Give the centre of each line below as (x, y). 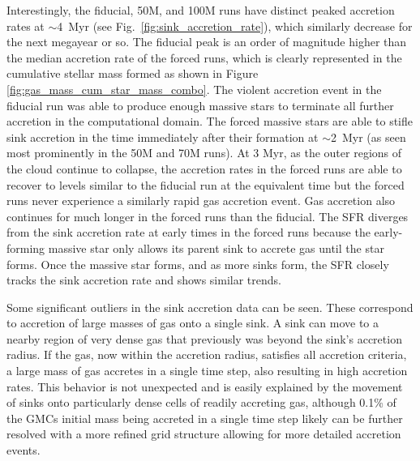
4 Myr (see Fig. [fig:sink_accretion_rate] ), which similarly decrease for (235, 26)
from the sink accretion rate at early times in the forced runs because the (189, 232)
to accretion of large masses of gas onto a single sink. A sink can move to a (193, 323)
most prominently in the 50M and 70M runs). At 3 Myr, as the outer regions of (204, 153)
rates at (26, 26)
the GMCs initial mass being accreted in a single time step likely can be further (205, 418)
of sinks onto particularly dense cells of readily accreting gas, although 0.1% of (201, 402)
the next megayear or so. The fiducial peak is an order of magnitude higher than (207, 42)
